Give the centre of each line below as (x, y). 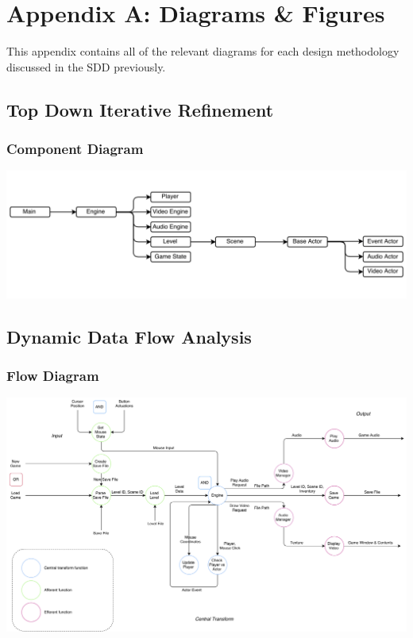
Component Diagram (75, 149)
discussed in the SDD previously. (86, 66)
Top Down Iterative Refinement (140, 109)
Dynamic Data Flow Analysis (129, 336)
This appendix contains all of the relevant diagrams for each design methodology (203, 51)
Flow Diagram (53, 376)
